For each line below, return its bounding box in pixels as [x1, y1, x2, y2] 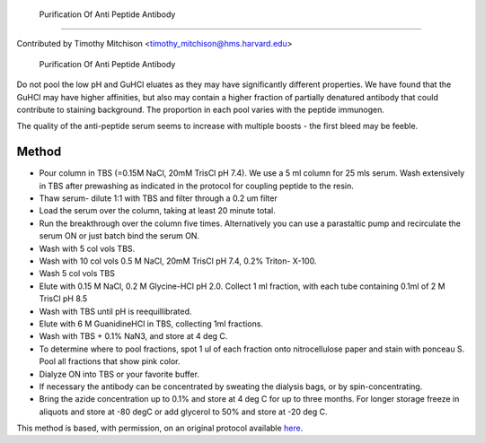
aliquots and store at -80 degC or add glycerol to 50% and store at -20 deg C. [39, 406, 328, 417]
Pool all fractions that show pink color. [39, 356, 181, 367]
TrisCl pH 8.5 [39, 293, 88, 304]
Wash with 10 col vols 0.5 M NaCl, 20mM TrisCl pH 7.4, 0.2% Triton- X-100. [39, 256, 317, 266]
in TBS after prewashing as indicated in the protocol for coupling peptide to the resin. [39, 180, 354, 191]
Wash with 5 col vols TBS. [39, 243, 136, 254]
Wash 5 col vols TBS [39, 268, 116, 279]
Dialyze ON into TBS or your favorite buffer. [39, 369, 199, 379]
